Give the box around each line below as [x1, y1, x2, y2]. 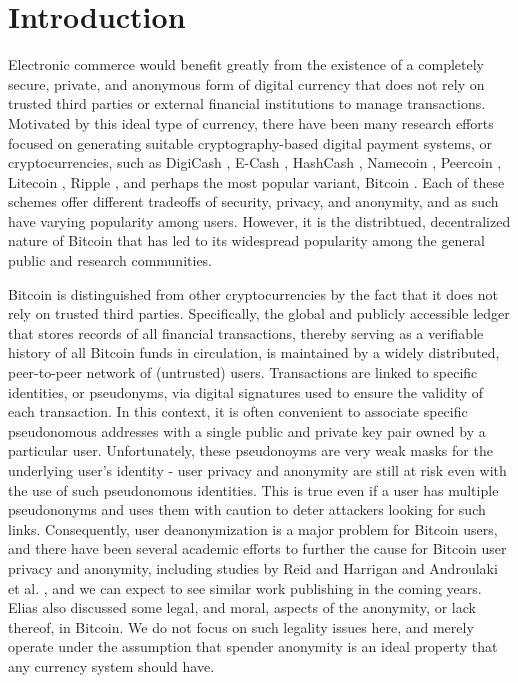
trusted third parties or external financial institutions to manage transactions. [8, 93, 486, 114]
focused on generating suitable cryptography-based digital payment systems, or [8, 132, 493, 153]
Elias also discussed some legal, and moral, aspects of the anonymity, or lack [8, 597, 476, 618]
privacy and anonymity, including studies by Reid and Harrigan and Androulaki [8, 557, 498, 578]
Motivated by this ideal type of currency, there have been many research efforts [8, 112, 494, 133]
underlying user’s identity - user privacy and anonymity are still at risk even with [8, 460, 507, 480]
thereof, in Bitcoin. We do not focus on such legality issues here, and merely [8, 616, 474, 637]
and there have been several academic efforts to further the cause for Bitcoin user [8, 538, 507, 559]
